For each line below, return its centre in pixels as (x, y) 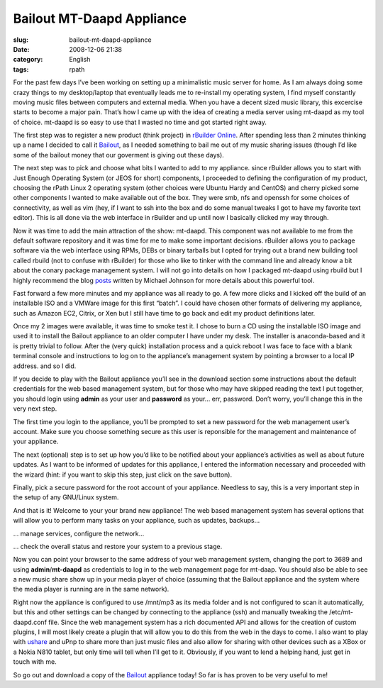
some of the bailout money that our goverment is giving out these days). (119, 155)
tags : (21, 69)
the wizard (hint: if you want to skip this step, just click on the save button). (123, 475)
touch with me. (35, 662)
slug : (21, 40)
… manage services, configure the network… (79, 533)
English (80, 60)
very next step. (35, 409)
